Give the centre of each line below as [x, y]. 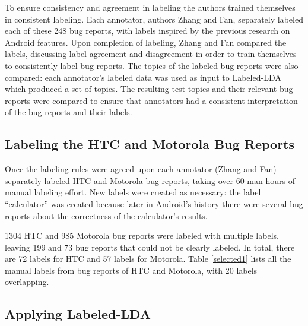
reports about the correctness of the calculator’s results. [106, 215]
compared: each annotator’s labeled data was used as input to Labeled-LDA [143, 77]
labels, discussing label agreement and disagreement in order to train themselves [151, 54]
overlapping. [27, 282]
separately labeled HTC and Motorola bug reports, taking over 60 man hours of [150, 180]
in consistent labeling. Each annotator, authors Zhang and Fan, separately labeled [154, 19]
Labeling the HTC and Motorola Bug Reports [150, 144]
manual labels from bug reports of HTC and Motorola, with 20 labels [131, 270]
